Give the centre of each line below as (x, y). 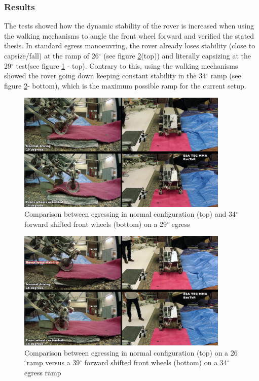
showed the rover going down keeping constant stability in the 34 (105, 76)
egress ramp (43, 372)
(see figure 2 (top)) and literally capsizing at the (177, 55)
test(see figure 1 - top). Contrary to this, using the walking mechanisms (127, 65)
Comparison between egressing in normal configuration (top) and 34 (130, 214)
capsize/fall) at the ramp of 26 (51, 55)
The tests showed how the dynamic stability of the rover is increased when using (129, 26)
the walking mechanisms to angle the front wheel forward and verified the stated (129, 35)
